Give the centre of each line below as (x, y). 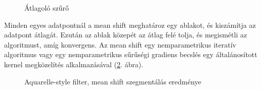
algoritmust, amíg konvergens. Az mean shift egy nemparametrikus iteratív (120, 44)
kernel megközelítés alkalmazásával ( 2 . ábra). (74, 64)
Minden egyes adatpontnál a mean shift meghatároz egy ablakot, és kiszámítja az (130, 25)
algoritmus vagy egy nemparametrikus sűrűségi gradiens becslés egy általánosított (131, 54)
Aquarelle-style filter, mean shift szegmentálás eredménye (113, 81)
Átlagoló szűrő (47, 8)
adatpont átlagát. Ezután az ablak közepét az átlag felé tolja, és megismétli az (126, 35)
